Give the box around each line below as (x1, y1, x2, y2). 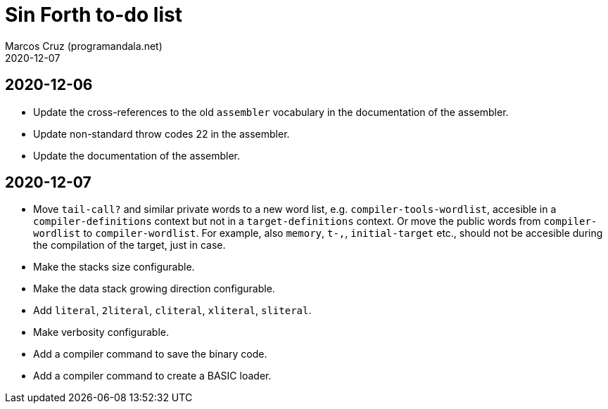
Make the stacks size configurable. (33, 261, 195, 273)
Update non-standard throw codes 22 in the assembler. (33, 127, 290, 140)
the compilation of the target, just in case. (33, 239, 226, 252)
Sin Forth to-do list (5, 3, 182, 27)
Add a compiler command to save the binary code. (33, 348, 267, 361)
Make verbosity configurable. (33, 326, 170, 339)
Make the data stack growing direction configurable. (33, 283, 275, 295)
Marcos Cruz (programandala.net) (5, 39, 163, 52)
